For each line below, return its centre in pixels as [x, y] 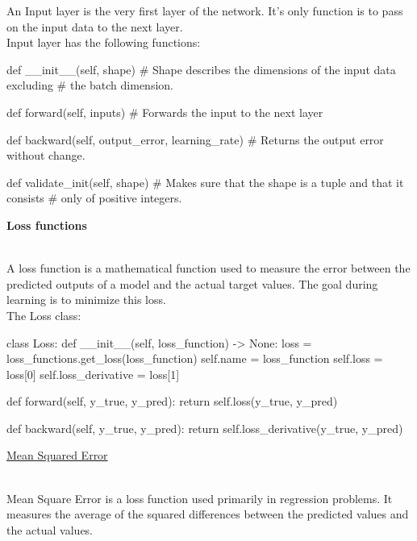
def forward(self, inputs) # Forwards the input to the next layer [165, 112]
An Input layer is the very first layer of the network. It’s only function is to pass [205, 10]
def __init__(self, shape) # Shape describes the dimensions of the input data [201, 69]
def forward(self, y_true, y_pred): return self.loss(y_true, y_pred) [172, 401]
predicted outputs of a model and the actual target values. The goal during [192, 283]
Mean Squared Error [57, 455]
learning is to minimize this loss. [86, 300]
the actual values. [50, 529]
